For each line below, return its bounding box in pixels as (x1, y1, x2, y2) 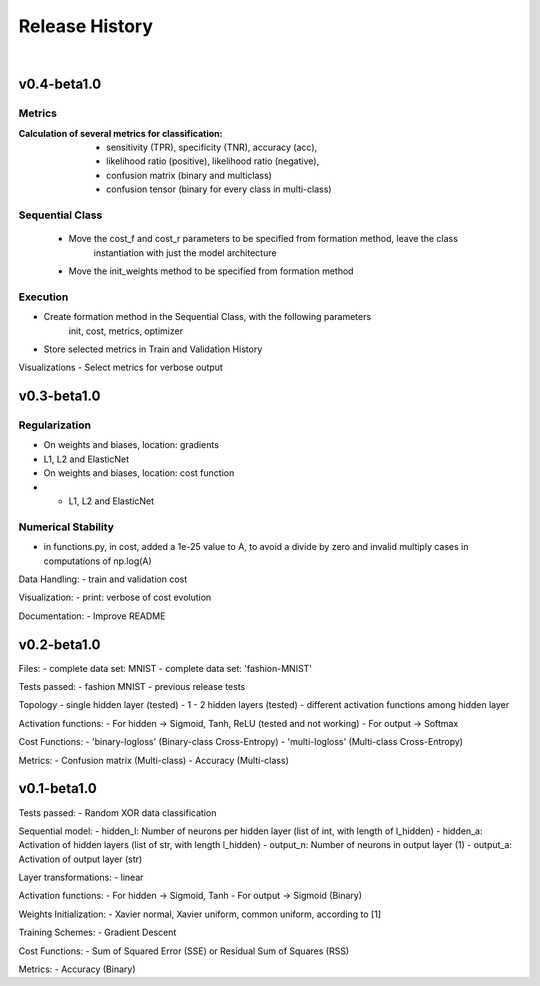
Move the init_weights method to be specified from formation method (68, 265, 354, 277)
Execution (18, 290, 69, 304)
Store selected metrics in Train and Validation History (43, 343, 263, 355)
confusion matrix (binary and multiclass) (106, 169, 272, 181)
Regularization (18, 418, 92, 432)
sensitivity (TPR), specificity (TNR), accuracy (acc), (106, 141, 318, 154)
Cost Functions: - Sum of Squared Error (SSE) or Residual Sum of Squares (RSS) (18, 945, 350, 957)
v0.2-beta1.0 (18, 636, 101, 653)
